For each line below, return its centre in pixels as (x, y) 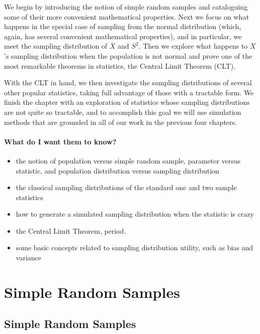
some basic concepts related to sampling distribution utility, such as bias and (135, 247)
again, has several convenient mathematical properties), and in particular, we (123, 36)
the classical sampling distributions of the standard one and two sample (126, 187)
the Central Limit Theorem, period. (71, 230)
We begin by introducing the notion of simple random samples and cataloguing (126, 7)
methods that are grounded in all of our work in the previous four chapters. (120, 122)
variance (29, 258)
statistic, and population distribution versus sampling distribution (117, 170)
